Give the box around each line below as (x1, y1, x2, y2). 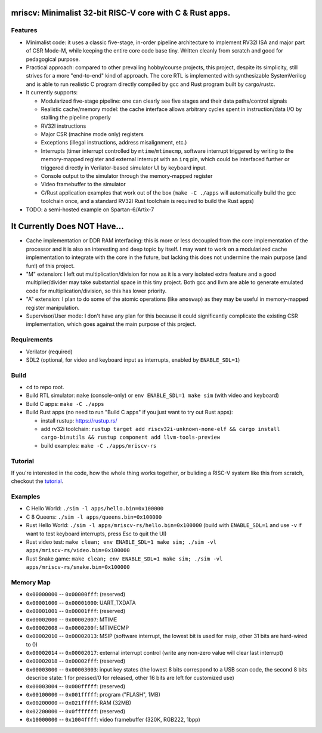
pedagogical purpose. (26, 56, 80, 63)
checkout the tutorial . (11, 478, 64, 485)
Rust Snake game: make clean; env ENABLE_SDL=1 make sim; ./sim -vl (26, 555, 223, 562)
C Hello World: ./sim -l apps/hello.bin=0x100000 (26, 505, 164, 512)
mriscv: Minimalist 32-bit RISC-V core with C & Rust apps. (11, 8, 231, 18)
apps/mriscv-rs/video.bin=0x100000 (26, 547, 131, 554)
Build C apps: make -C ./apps (26, 400, 104, 407)
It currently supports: (26, 89, 78, 96)
